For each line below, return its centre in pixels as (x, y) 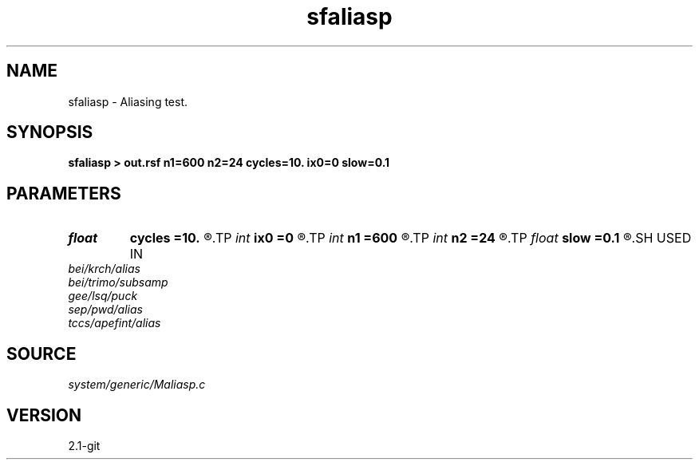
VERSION (44, 415)
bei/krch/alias (104, 269)
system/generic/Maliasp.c (137, 385)
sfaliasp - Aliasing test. (128, 101)
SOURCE (41, 353)
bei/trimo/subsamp (118, 282)
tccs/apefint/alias (115, 323)
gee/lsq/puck (103, 296)
